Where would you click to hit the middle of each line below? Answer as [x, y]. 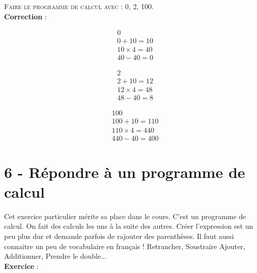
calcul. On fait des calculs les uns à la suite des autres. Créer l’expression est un [129, 226]
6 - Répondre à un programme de [125, 172]
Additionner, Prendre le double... [55, 256]
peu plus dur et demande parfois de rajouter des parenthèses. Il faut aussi [119, 236]
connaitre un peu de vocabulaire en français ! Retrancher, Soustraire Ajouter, [125, 246]
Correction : [25, 16]
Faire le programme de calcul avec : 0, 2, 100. [79, 6]
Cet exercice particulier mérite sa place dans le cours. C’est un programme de [125, 216]
